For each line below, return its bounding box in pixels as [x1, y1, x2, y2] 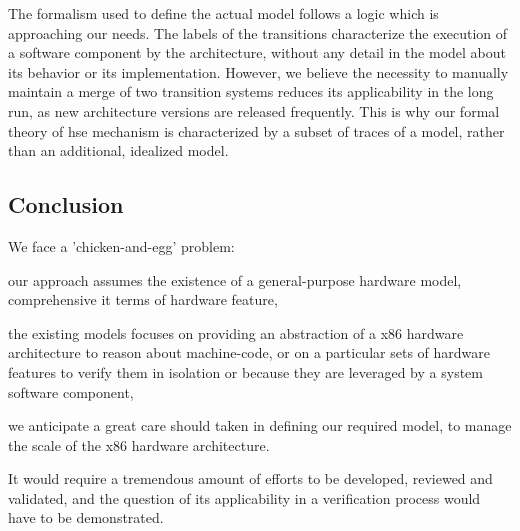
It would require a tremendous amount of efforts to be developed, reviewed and [8, 468, 493, 489]
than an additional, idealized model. [8, 140, 229, 161]
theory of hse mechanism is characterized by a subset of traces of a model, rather [8, 120, 505, 141]
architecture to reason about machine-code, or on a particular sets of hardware [8, 342, 490, 363]
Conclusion [8, 189, 124, 220]
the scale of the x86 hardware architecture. [8, 434, 270, 455]
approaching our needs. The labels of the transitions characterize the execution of [8, 22, 508, 43]
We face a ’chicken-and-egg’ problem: [8, 235, 235, 256]
